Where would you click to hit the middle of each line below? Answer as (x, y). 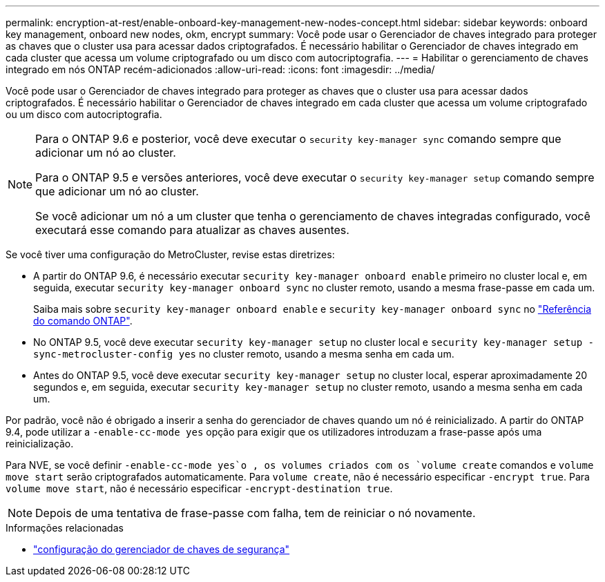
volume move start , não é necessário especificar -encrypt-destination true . (199, 488)
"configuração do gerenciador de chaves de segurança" (162, 549)
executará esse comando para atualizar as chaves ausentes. (192, 230)
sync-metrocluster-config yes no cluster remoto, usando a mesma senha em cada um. (244, 354)
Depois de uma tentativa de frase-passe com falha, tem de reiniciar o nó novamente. (256, 513)
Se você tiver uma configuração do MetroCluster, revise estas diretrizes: (170, 254)
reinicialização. (40, 444)
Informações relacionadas (65, 528)
